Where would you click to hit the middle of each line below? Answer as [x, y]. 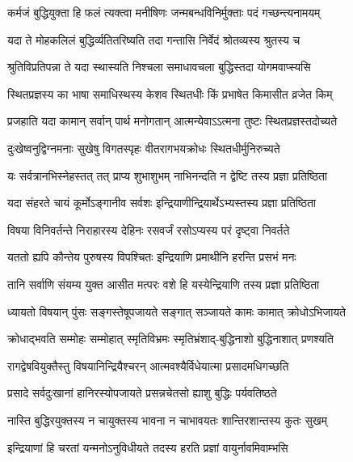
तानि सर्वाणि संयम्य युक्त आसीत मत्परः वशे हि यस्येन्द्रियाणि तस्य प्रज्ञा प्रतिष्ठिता [164, 284]
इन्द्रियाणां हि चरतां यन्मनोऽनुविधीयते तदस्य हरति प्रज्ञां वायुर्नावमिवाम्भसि [148, 447]
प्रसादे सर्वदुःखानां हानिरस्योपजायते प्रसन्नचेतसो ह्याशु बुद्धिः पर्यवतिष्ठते [142, 393]
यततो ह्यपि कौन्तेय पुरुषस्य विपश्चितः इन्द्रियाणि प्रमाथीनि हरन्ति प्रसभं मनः [152, 257]
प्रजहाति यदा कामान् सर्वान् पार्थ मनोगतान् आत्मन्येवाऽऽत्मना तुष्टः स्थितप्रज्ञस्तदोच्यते [172, 121]
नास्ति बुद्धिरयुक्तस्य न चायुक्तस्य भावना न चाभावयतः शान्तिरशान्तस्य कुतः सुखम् [167, 420]
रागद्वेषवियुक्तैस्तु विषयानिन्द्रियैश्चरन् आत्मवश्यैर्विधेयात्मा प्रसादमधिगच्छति [148, 365]
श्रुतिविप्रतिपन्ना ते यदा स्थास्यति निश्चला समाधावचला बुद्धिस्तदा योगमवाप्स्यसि [159, 67]
